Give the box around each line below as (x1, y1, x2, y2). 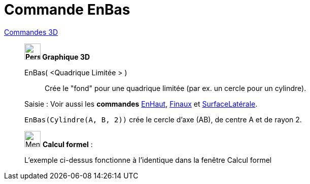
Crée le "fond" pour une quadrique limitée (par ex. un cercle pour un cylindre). (45, 83, 306, 93)
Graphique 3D (42, 52, 90, 61)
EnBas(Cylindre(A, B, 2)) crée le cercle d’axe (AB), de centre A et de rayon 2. (24, 115, 302, 124)
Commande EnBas (4, 1, 130, 18)
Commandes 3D (4, 27, 58, 36)
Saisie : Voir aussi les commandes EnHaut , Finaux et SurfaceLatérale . (24, 99, 258, 108)
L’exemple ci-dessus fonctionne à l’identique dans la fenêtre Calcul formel (24, 155, 272, 164)
